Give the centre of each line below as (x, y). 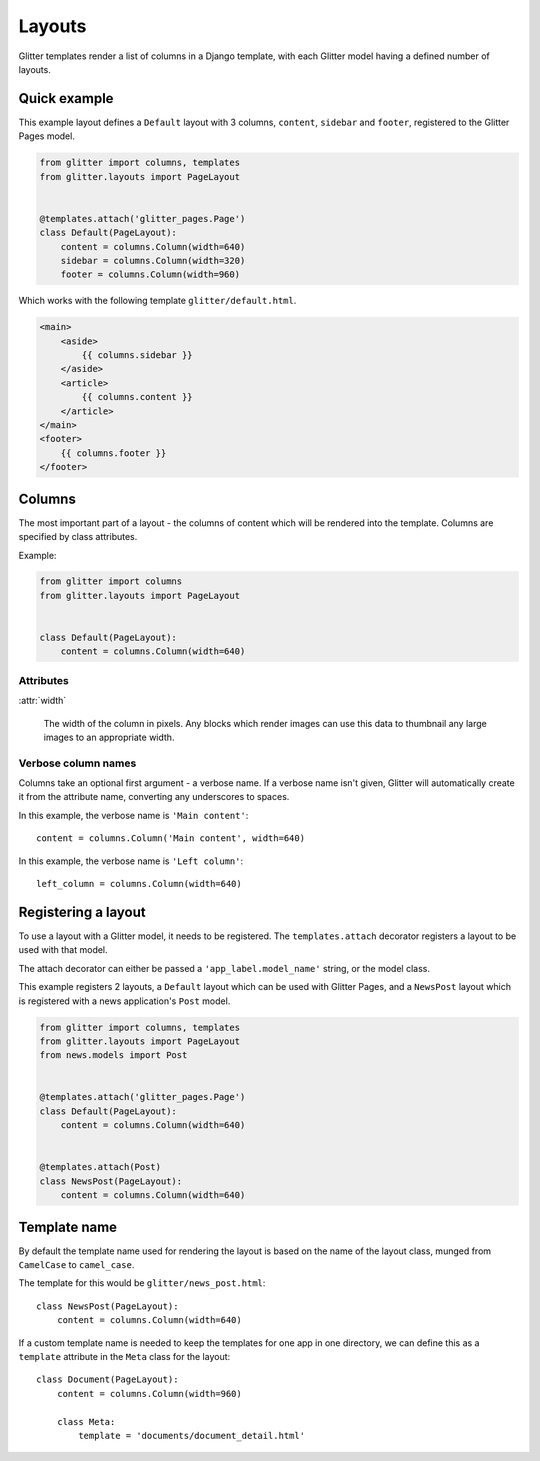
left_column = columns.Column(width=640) (139, 884)
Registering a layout (82, 911)
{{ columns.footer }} (113, 453)
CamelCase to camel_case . (76, 1265)
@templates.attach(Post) (100, 1167)
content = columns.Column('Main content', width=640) (170, 838)
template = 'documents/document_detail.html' (191, 1435)
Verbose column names (77, 763)
